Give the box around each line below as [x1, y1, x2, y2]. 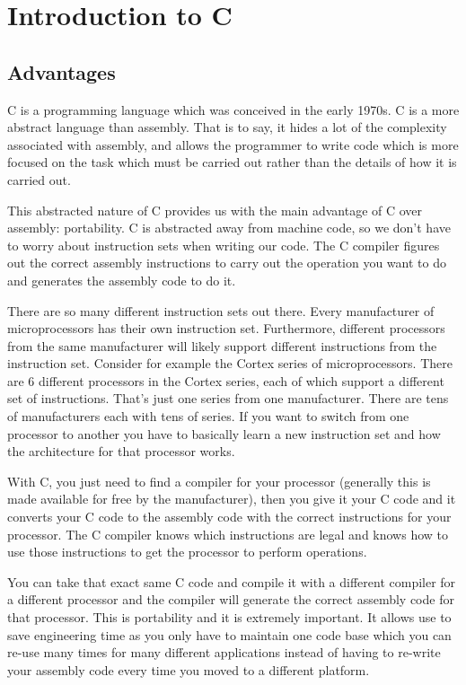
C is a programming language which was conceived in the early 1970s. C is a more [7, 100, 460, 119]
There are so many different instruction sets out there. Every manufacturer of [7, 301, 435, 320]
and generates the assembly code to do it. [7, 270, 236, 289]
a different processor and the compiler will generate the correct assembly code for [7, 590, 454, 609]
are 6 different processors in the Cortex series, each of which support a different [7, 371, 444, 390]
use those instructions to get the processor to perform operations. [7, 542, 367, 561]
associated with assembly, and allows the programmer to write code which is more [7, 135, 459, 154]
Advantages [7, 57, 116, 85]
